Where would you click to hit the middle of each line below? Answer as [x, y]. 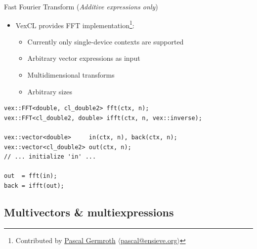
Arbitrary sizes [50, 91]
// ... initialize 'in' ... [50, 157]
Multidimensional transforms [71, 75]
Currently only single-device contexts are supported [106, 41]
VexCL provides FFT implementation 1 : [75, 24]
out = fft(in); [31, 176]
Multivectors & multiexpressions [89, 212]
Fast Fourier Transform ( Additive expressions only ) [81, 6]
